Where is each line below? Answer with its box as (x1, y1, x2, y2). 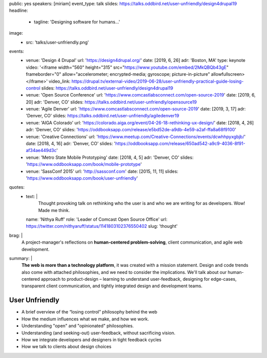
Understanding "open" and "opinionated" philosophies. (21, 323, 134, 329)
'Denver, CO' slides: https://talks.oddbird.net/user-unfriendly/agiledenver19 (26, 113, 179, 119)
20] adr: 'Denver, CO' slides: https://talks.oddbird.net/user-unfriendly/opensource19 (26, 99, 197, 105)
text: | (26, 193, 38, 199)
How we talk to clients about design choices (21, 344, 112, 350)
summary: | (9, 255, 33, 261)
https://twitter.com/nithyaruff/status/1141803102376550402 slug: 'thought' (26, 223, 178, 229)
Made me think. (38, 207, 70, 213)
